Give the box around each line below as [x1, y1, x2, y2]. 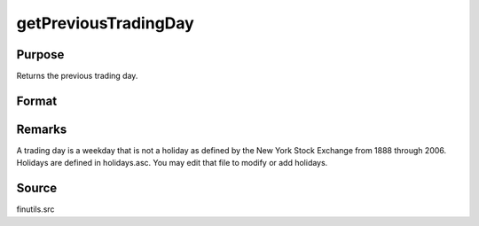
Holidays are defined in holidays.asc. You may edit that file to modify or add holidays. [16, 158, 328, 168]
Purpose [16, 47, 65, 62]
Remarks [16, 121, 67, 136]
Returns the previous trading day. [16, 71, 138, 82]
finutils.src [16, 204, 55, 214]
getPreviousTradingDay [16, 13, 194, 33]
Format [16, 93, 58, 108]
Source [16, 181, 58, 196]
